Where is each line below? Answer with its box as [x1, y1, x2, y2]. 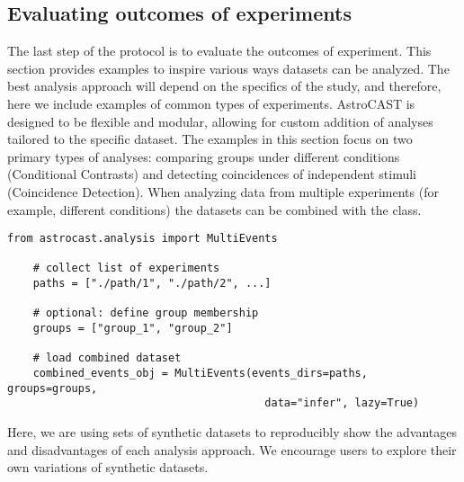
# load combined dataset [32, 352, 182, 365]
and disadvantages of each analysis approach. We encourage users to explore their [7, 440, 457, 459]
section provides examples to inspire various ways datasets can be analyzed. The [7, 58, 450, 77]
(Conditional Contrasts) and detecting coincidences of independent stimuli [7, 165, 416, 183]
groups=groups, [7, 381, 98, 395]
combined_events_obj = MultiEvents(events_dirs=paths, [32, 367, 368, 380]
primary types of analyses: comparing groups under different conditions [7, 147, 400, 165]
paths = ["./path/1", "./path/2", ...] [32, 277, 272, 290]
